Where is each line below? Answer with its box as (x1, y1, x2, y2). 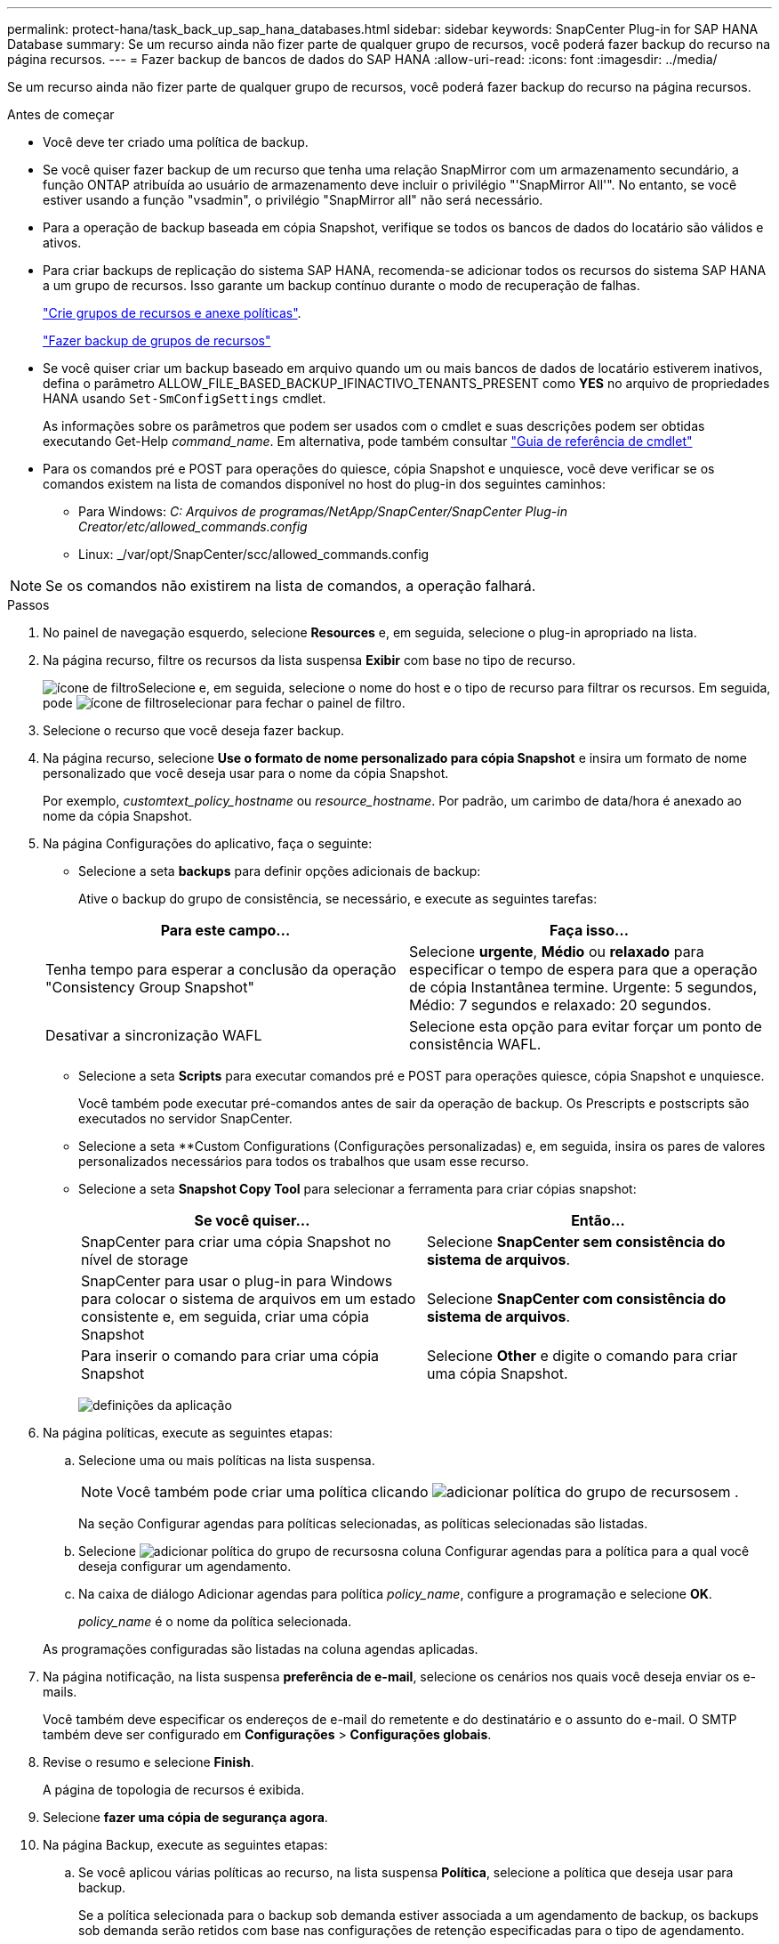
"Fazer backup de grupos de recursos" (43, 333, 271, 348)
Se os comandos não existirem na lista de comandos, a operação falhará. (45, 577, 536, 595)
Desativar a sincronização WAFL (45, 1026, 262, 1044)
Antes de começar (7, 107, 115, 122)
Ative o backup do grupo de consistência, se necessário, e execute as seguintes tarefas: (78, 891, 598, 906)
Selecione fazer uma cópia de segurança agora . (43, 1810, 328, 1825)
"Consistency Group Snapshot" (45, 978, 254, 996)
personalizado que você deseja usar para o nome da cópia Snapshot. (43, 765, 449, 781)
